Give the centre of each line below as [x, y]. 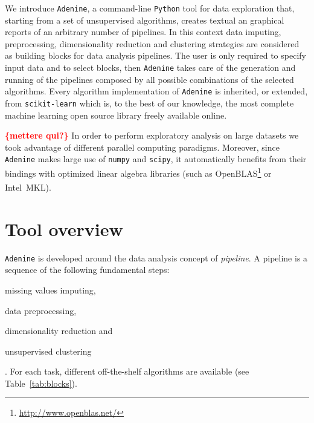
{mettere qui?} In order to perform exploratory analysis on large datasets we [152, 135]
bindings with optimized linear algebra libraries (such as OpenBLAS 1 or [138, 172]
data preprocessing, [41, 310]
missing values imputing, [50, 290]
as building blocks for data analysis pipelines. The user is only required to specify [155, 55]
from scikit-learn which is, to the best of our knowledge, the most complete [149, 103]
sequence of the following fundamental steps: [87, 270]
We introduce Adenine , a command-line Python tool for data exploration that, [150, 8]
